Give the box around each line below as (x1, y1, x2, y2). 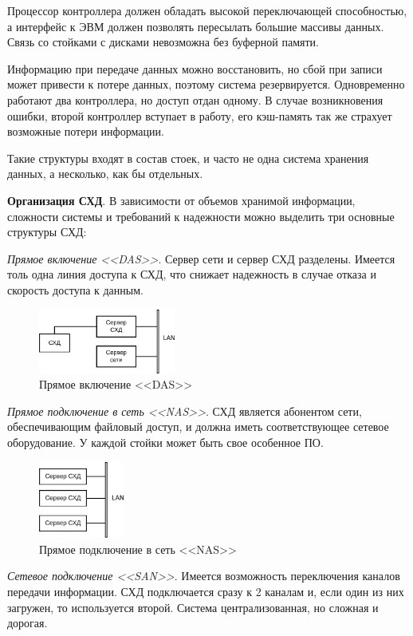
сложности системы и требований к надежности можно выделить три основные (7, 207, 395, 224)
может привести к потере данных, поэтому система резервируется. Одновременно (7, 76, 405, 93)
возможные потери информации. (7, 123, 164, 140)
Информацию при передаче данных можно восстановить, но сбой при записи (7, 60, 383, 77)
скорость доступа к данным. (7, 281, 144, 298)
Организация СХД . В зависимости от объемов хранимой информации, (7, 192, 356, 208)
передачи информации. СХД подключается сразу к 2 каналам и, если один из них (7, 583, 404, 600)
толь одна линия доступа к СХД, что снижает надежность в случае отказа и (7, 266, 376, 282)
